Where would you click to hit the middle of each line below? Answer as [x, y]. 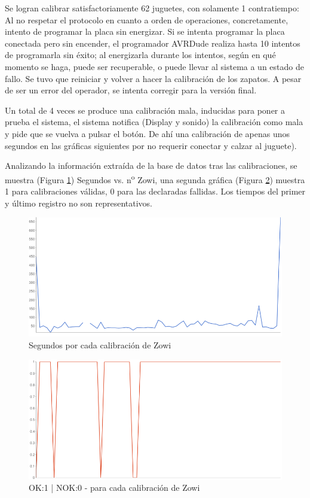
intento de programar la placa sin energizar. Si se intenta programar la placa [145, 31]
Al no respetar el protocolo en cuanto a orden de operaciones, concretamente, [147, 19]
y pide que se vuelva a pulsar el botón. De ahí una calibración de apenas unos [147, 133]
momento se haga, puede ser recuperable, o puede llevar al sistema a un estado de [154, 66]
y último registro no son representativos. [79, 203]
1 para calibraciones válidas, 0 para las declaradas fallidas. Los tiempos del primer [155, 191]
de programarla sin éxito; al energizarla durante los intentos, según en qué [140, 55]
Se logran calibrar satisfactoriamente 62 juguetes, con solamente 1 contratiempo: [152, 8]
